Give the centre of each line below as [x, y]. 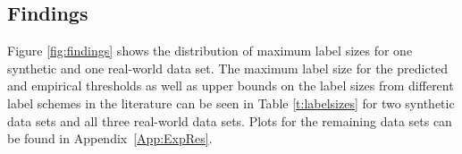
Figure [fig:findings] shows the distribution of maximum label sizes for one [210, 51]
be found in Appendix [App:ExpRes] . [110, 138]
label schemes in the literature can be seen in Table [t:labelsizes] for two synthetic [231, 103]
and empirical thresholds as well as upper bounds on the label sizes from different [231, 86]
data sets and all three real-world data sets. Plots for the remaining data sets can [230, 120]
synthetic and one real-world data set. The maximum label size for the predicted [228, 68]
